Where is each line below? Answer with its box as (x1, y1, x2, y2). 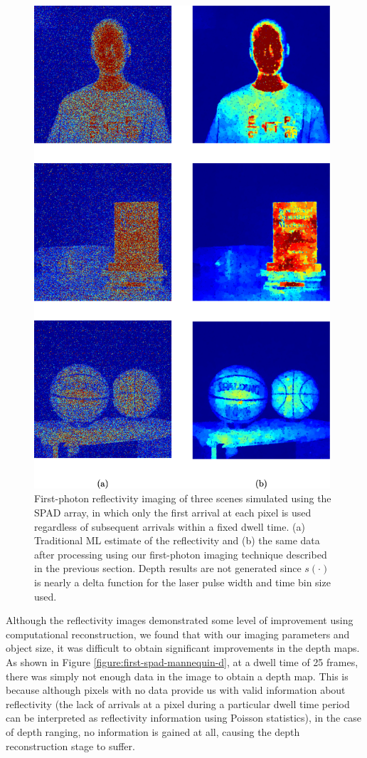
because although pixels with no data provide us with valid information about (6, 682, 346, 697)
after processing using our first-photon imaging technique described (34, 546, 327, 561)
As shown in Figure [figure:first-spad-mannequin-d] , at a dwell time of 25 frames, (6, 655, 358, 669)
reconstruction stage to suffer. (6, 738, 135, 753)
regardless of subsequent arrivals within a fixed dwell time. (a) (34, 519, 305, 534)
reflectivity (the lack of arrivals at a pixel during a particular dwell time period (6, 696, 350, 711)
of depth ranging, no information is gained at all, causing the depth (6, 724, 300, 739)
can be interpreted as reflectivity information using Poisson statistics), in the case (6, 710, 361, 725)
